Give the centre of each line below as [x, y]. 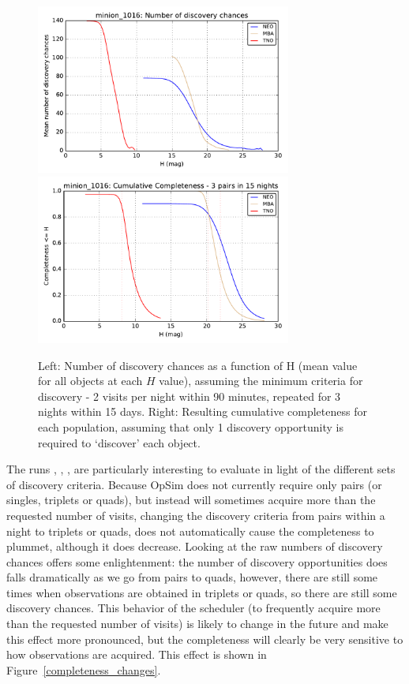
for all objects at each [90, 381]
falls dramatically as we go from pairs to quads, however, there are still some [192, 577]
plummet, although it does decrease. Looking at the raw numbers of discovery [195, 546]
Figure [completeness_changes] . [84, 669]
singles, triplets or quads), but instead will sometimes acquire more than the [191, 500]
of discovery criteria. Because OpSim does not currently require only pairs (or [194, 484]
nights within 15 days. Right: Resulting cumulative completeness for [203, 411]
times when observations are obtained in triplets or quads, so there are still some [202, 592]
